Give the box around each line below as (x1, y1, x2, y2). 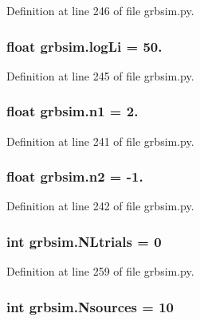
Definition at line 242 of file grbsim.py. (6, 198, 194, 214)
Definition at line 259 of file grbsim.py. (6, 263, 194, 280)
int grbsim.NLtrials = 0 (6, 231, 162, 251)
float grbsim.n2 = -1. (6, 166, 143, 186)
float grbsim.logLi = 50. (6, 36, 163, 56)
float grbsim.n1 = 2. (6, 101, 139, 121)
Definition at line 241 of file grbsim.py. (6, 132, 194, 149)
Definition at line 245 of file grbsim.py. (6, 67, 194, 84)
